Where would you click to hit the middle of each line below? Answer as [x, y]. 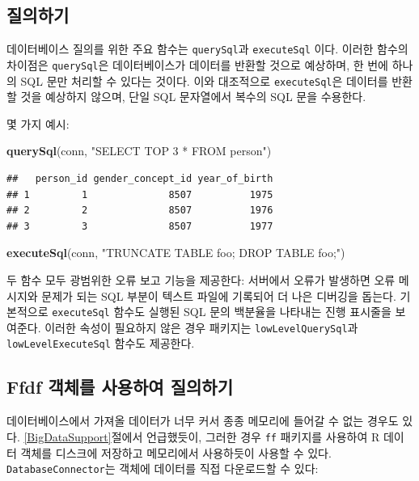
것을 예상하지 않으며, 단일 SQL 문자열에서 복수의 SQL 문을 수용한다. [193, 97]
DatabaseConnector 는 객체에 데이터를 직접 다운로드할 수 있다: [163, 468]
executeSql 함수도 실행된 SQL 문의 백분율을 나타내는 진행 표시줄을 [222, 312]
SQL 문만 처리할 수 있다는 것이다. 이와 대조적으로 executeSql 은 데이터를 [204, 80]
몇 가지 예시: [38, 123]
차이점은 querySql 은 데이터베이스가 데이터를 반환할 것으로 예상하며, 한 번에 [197, 64]
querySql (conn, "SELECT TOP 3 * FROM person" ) [139, 151]
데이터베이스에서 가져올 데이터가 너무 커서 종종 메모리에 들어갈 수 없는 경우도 [203, 421]
